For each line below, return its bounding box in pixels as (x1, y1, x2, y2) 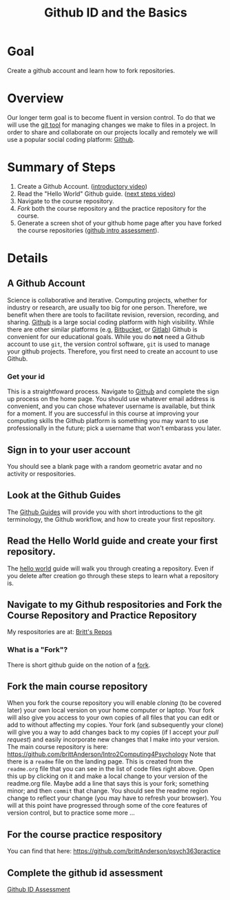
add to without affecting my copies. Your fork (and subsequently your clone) (7, 721, 224, 729)
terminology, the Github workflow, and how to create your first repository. (7, 515, 216, 523)
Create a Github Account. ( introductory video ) (17, 182, 148, 190)
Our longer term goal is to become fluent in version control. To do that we (7, 113, 216, 121)
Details (7, 250, 48, 266)
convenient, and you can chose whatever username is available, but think (7, 402, 216, 411)
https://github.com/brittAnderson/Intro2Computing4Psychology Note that (7, 750, 216, 759)
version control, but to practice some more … (7, 808, 136, 817)
